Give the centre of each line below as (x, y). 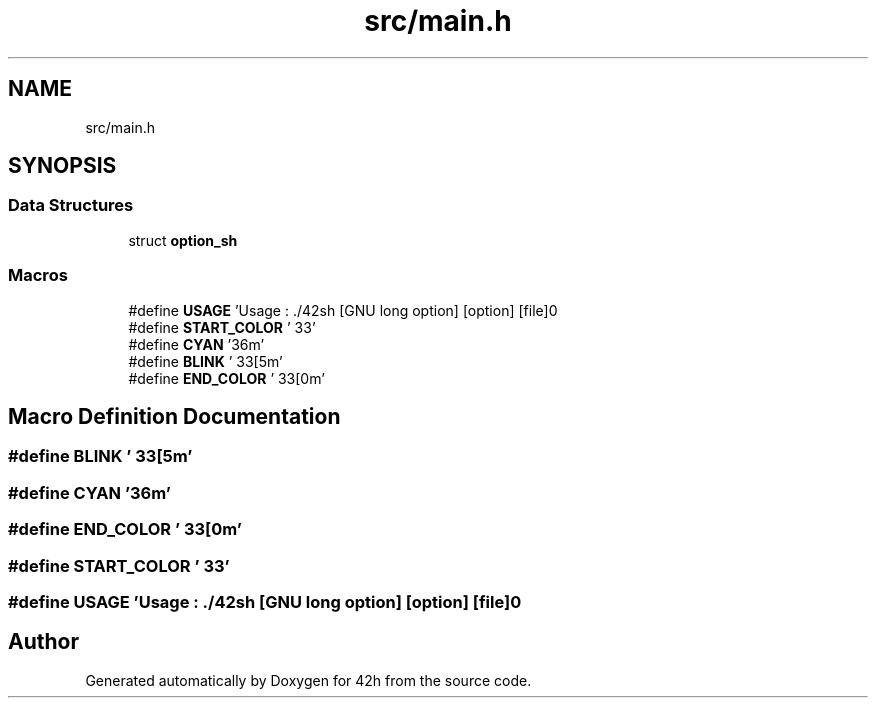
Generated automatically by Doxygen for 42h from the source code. (308, 680)
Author (43, 642)
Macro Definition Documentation (174, 416)
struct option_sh (183, 240)
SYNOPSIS (62, 166)
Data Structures (71, 205)
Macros (38, 275)
